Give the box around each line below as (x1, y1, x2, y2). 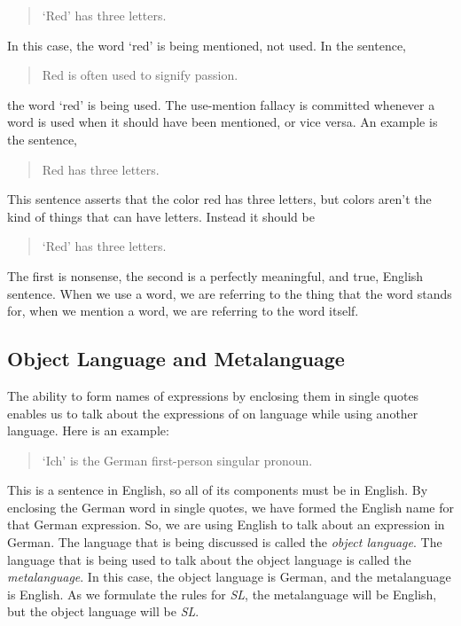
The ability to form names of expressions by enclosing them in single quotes (7, 386, 419, 404)
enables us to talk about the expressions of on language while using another (7, 403, 418, 422)
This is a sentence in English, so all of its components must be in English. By (7, 481, 428, 499)
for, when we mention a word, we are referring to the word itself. (7, 301, 359, 320)
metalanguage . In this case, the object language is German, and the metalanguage (7, 567, 451, 586)
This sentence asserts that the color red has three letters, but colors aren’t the (7, 190, 432, 208)
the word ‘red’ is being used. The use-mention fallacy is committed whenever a (7, 95, 435, 113)
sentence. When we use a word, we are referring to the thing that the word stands (7, 284, 452, 302)
